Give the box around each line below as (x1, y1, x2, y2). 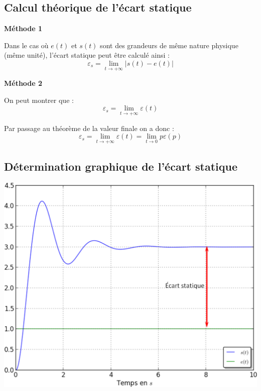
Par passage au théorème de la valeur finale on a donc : (4, 122, 174, 133)
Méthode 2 (4, 78, 43, 88)
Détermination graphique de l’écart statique (4, 158, 238, 174)
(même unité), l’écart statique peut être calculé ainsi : (4, 50, 170, 60)
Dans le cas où (4, 40, 49, 50)
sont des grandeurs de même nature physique (100, 40, 238, 50)
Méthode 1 (4, 23, 43, 34)
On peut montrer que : (4, 94, 74, 105)
